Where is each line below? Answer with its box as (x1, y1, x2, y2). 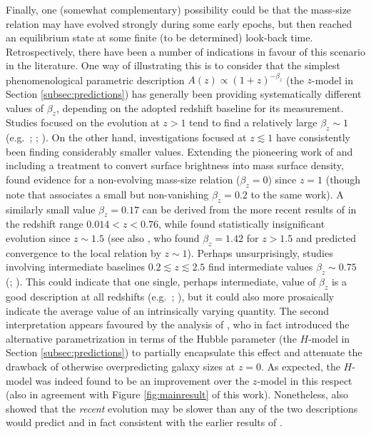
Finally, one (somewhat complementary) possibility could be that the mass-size (6, 2, 352, 16)
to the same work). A (250, 186, 344, 201)
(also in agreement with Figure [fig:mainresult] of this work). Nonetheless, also (6, 387, 348, 402)
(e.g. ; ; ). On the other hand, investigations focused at (6, 130, 247, 145)
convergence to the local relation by (6, 245, 161, 260)
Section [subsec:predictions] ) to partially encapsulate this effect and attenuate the (6, 345, 362, 360)
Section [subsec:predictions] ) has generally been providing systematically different (6, 86, 362, 101)
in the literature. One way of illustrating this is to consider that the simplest (6, 58, 340, 73)
